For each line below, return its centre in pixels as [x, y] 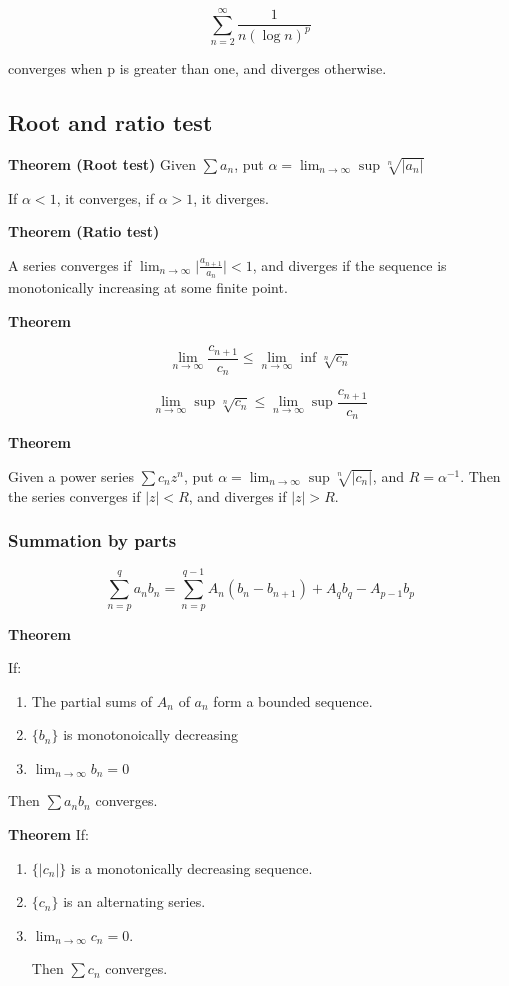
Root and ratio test [110, 122]
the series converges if [74, 495]
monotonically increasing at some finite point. [148, 287]
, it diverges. [231, 197]
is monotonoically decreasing [150, 734]
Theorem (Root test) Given [102, 163]
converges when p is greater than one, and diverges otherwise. [197, 68]
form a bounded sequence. [293, 700]
